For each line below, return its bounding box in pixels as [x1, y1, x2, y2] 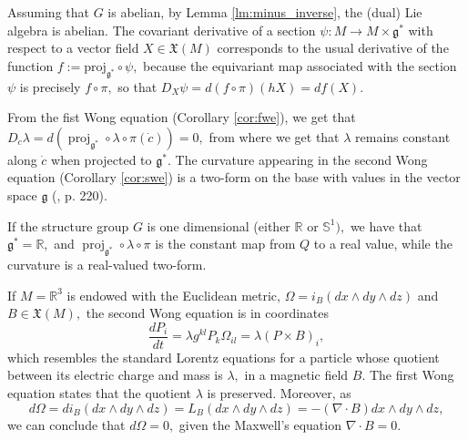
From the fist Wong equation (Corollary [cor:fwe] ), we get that [7, 107, 356, 127]
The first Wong [369, 365, 454, 384]
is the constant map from [155, 234, 296, 253]
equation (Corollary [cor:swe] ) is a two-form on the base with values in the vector [7, 168, 461, 187]
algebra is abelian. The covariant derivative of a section [7, 20, 316, 39]
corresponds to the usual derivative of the [217, 38, 449, 57]
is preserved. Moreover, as [207, 383, 351, 402]
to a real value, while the [313, 234, 453, 253]
